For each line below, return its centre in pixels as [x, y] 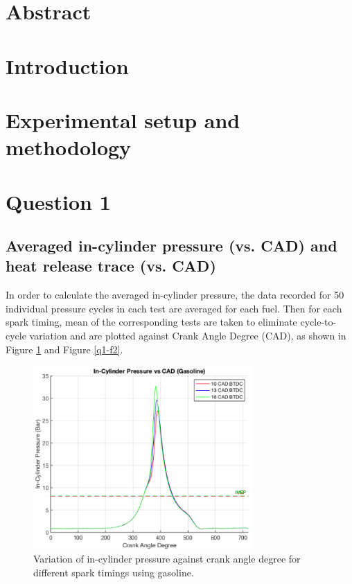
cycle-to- [318, 322]
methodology [69, 147]
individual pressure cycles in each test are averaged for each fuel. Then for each [174, 308]
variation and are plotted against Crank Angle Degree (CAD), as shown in [188, 336]
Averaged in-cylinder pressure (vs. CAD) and [171, 246]
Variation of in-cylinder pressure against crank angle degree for [167, 559]
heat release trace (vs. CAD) [111, 266]
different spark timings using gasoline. [114, 572]
